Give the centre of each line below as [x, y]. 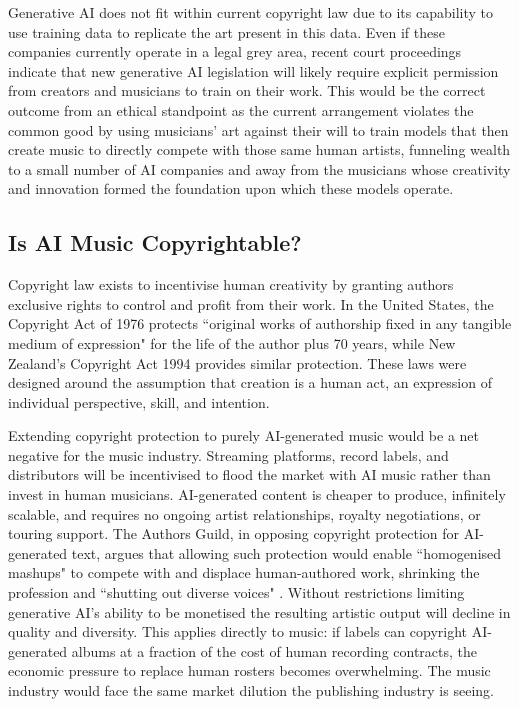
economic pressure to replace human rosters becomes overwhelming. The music [249, 670]
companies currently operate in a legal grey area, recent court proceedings [235, 51]
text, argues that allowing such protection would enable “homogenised [286, 552]
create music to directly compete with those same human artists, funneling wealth [259, 149]
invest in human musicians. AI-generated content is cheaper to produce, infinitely [257, 494]
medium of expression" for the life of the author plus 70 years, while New [232, 342]
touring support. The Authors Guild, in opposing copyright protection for [233, 533]
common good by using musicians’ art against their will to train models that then [258, 129]
